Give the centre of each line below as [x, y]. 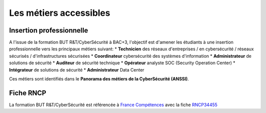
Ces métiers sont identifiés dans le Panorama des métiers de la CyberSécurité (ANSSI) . [99, 79]
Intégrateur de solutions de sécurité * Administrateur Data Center [77, 70]
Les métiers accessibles [60, 13]
